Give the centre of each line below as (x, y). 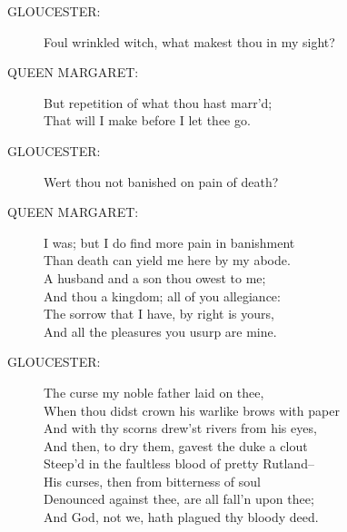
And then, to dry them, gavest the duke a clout (176, 445)
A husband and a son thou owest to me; (155, 277)
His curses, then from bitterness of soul (152, 481)
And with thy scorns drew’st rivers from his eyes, (180, 428)
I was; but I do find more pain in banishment (169, 242)
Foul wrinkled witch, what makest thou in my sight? (189, 41)
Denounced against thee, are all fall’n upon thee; (179, 499)
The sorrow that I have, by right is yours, (159, 314)
